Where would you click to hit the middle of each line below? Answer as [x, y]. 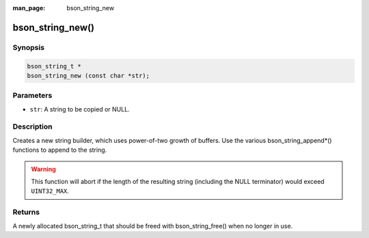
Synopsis [28, 47]
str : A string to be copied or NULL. [80, 109]
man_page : [29, 8]
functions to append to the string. [60, 150]
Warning [43, 169]
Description [32, 127]
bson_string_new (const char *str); [88, 76]
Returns [26, 212]
